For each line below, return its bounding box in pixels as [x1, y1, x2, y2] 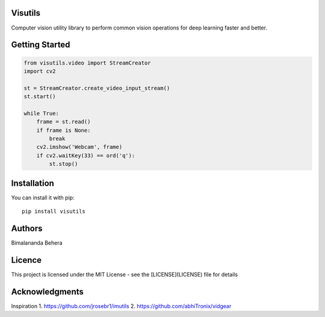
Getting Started [11, 40, 70, 50]
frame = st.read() [36, 118, 91, 125]
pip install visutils [22, 208, 85, 215]
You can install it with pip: [11, 193, 75, 201]
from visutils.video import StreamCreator [23, 59, 151, 66]
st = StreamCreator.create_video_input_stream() [23, 84, 170, 92]
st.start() [23, 93, 56, 100]
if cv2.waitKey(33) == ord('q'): [36, 152, 135, 159]
